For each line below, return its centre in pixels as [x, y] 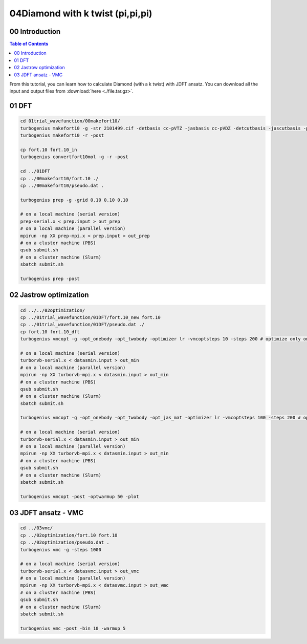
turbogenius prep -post [50, 279]
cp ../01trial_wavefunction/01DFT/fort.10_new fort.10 [90, 317]
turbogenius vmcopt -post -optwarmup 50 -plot [80, 496]
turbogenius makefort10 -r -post [62, 135]
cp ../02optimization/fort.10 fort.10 [69, 535]
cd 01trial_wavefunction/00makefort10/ [70, 121]
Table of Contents [29, 44]
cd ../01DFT [35, 171]
